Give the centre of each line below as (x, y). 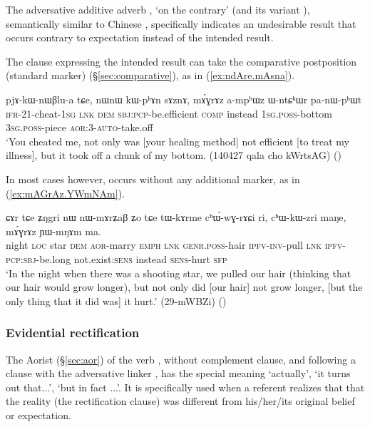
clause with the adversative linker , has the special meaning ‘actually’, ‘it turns (178, 373)
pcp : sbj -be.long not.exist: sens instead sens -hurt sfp (117, 258)
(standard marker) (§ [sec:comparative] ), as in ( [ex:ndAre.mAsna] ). (150, 75)
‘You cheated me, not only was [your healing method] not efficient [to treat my (178, 141)
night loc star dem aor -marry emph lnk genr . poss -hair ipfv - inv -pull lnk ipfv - (176, 245)
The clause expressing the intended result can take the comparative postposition (181, 61)
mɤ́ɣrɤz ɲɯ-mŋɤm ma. (53, 231)
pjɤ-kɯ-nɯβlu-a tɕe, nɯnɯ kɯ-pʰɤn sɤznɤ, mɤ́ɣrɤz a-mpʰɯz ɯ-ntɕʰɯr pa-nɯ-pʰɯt (184, 99)
